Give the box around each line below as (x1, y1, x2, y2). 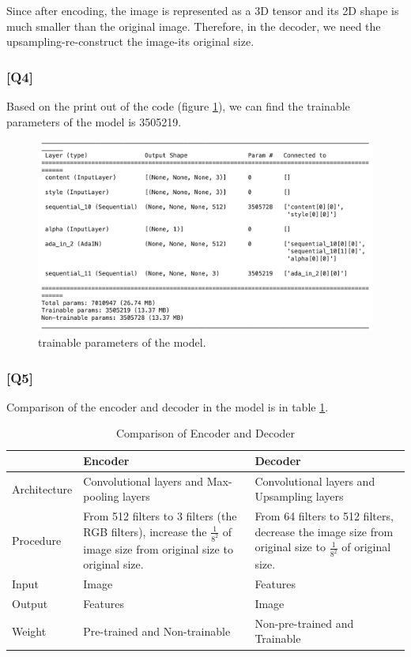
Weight (12, 622, 47, 639)
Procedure (12, 531, 62, 548)
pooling (83, 488, 119, 505)
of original (341, 539, 391, 555)
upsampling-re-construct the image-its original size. (6, 33, 255, 50)
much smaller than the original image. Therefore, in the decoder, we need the (6, 17, 381, 34)
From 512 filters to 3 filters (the (83, 508, 237, 524)
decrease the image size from (255, 523, 394, 539)
